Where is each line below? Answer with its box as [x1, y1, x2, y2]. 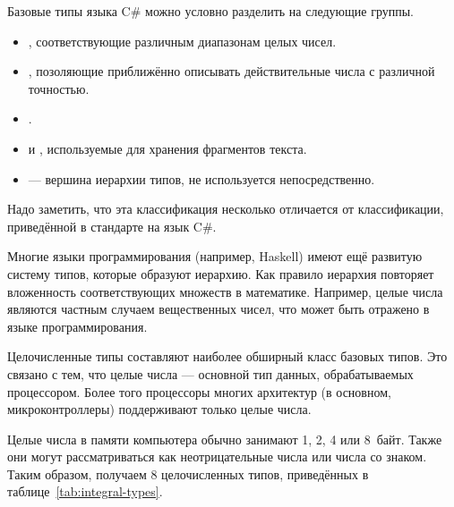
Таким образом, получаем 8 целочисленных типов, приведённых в [7, 464, 369, 483]
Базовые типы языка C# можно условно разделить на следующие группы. [7, 2, 414, 20]
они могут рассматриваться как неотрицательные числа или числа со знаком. [7, 447, 427, 466]
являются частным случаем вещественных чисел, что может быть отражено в [7, 300, 430, 318]
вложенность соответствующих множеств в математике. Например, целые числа [7, 282, 443, 300]
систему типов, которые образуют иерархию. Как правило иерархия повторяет [7, 264, 434, 283]
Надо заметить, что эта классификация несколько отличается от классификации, [7, 199, 444, 218]
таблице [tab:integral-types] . [7, 482, 163, 501]
